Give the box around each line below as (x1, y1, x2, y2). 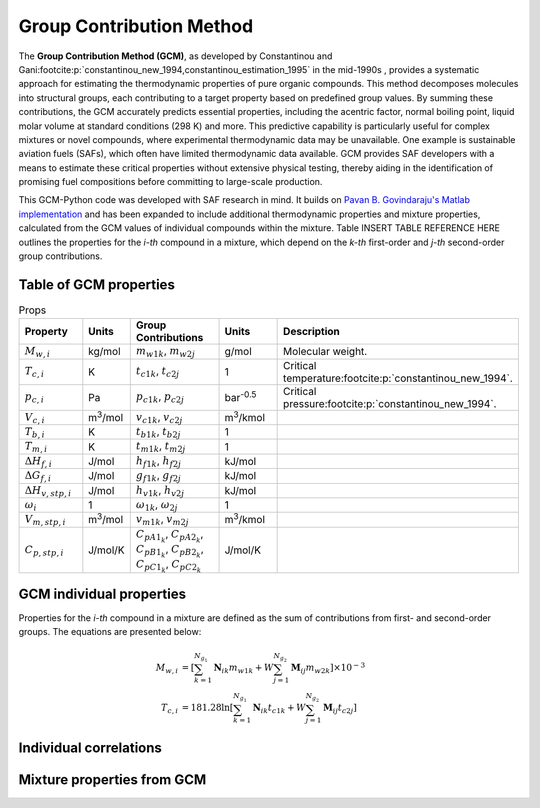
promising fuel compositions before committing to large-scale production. (18, 176, 323, 188)
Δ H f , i (24, 454, 53, 470)
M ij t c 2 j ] (323, 702, 357, 716)
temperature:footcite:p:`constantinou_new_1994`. (283, 371, 514, 385)
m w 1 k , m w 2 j (135, 344, 195, 360)
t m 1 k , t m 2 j (135, 439, 186, 455)
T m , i (24, 440, 48, 455)
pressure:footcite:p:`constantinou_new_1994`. (283, 396, 497, 410)
